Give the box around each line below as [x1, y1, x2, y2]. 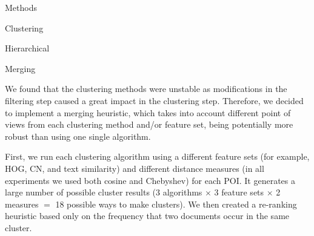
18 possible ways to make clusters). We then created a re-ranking [55, 197, 297, 210]
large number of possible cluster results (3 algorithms [5, 186, 202, 198]
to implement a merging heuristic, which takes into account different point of [5, 106, 291, 119]
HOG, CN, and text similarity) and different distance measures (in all [5, 162, 264, 174]
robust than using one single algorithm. [5, 129, 151, 142]
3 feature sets [214, 186, 264, 198]
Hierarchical [5, 42, 50, 54]
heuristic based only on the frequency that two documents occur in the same [5, 209, 290, 222]
